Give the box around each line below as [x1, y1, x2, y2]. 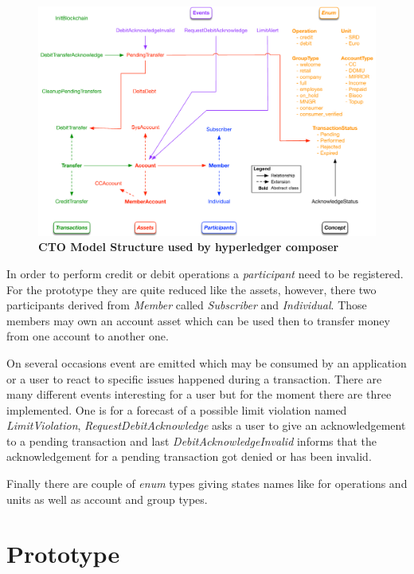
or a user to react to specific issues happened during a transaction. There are [6, 370, 382, 387]
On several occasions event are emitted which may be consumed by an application [6, 354, 407, 371]
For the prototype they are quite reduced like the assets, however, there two [6, 281, 377, 297]
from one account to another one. [6, 328, 169, 344]
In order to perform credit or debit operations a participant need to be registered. [6, 265, 404, 281]
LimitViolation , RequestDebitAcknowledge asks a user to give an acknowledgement [6, 417, 406, 434]
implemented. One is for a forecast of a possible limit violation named [6, 401, 347, 418]
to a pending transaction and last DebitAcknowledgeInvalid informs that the [6, 432, 377, 449]
